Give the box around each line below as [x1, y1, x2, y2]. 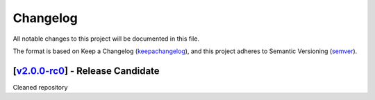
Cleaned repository [12, 83, 68, 91]
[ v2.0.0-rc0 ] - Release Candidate [12, 65, 160, 77]
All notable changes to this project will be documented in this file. [12, 34, 200, 43]
